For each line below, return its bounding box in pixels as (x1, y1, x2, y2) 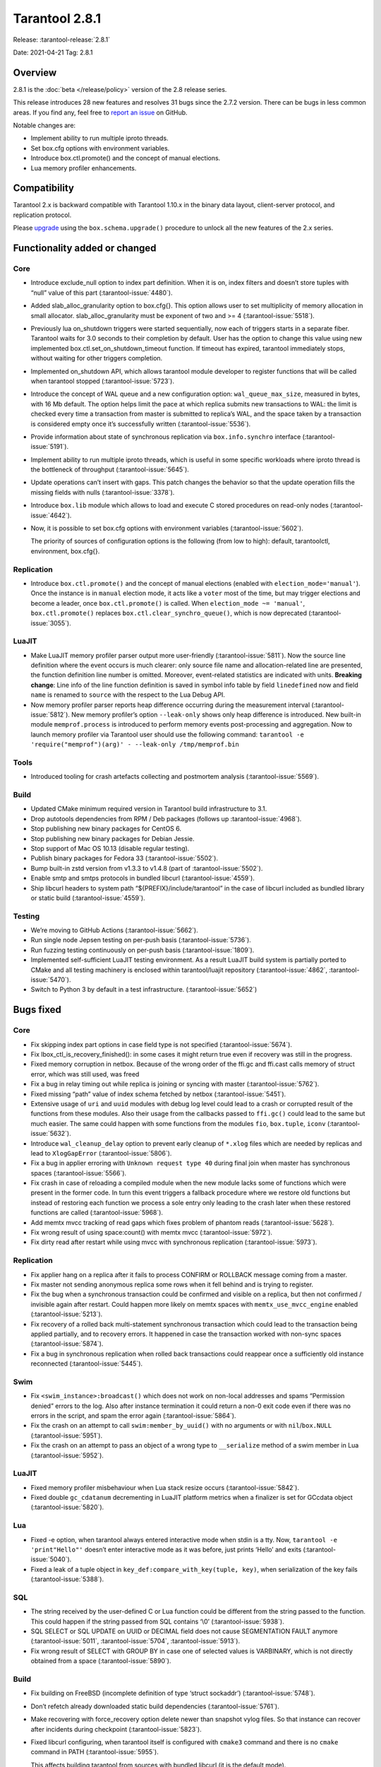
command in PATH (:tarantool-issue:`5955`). (30, 1748, 159, 1756)
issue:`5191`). (30, 442, 69, 451)
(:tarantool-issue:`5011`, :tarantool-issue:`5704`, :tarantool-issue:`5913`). (30, 1637, 240, 1645)
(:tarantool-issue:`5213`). (30, 1310, 103, 1318)
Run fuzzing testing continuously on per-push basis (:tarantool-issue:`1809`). (30, 946, 255, 954)
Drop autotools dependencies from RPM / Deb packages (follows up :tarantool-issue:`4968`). (30, 814, 302, 823)
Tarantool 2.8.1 (13, 11, 102, 26)
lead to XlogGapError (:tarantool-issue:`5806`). (30, 1149, 172, 1157)
